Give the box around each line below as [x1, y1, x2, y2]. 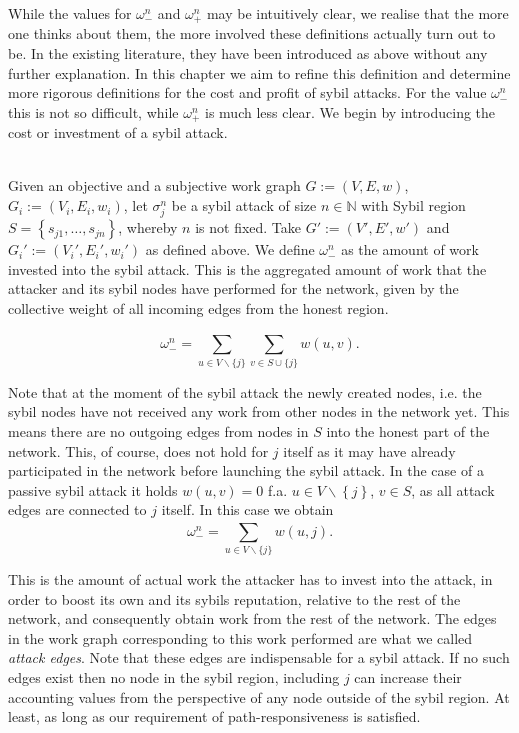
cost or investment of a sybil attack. [8, 122, 228, 143]
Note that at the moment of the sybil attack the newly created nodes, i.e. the [8, 381, 482, 402]
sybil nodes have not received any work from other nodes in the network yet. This [8, 401, 510, 422]
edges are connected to [8, 499, 147, 520]
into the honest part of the [326, 420, 490, 441]
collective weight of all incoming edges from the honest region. [8, 298, 389, 318]
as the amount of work [341, 239, 479, 260]
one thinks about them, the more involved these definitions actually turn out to [8, 23, 496, 44]
